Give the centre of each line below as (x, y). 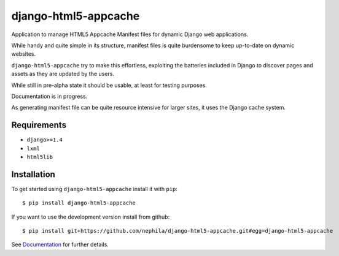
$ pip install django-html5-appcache (79, 203)
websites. (24, 54)
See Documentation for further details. (60, 244)
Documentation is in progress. (49, 96)
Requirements (39, 125)
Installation (33, 174)
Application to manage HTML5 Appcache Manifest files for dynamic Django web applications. (130, 34)
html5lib (40, 157)
